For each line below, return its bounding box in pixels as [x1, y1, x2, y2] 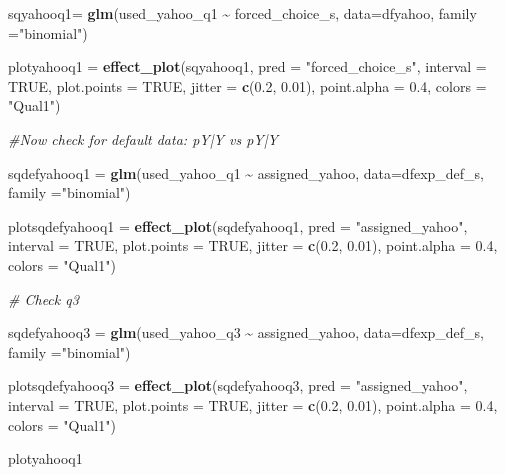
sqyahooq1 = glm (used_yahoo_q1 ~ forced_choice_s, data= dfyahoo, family [8, 3, 477, 23]
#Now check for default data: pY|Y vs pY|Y [8, 128, 279, 149]
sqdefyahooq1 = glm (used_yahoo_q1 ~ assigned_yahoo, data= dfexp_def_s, [8, 162, 485, 183]
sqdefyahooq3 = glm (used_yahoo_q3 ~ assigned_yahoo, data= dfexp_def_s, [8, 322, 485, 343]
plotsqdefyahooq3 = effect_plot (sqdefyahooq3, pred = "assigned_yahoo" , [8, 375, 468, 396]
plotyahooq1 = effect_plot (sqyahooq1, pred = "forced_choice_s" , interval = [8, 56, 487, 77]
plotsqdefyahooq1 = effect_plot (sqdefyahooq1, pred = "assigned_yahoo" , [8, 215, 468, 236]
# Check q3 [8, 288, 79, 309]
